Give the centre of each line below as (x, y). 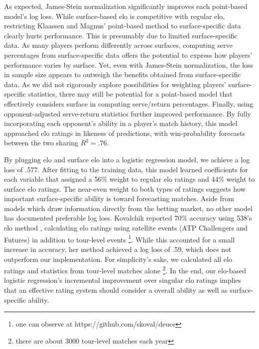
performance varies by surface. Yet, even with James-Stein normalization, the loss (129, 64)
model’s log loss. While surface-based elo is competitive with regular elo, (115, 16)
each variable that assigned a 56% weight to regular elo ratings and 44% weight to (129, 179)
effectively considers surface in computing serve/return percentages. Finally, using (129, 103)
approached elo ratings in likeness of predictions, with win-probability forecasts (125, 133)
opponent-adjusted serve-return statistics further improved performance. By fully (128, 113)
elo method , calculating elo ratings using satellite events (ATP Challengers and (126, 228)
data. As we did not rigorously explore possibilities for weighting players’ (115, 84)
